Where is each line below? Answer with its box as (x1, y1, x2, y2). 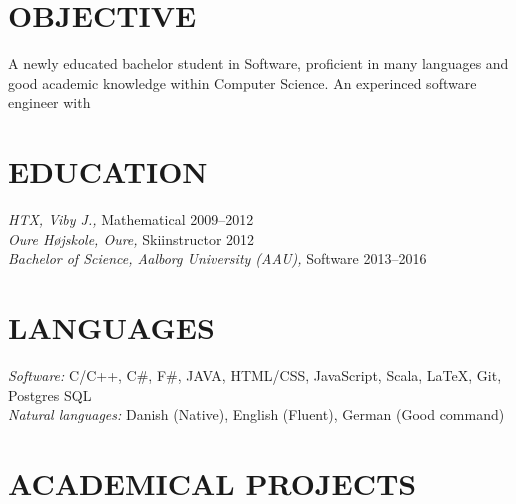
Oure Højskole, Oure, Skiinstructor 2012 (8, 228, 255, 249)
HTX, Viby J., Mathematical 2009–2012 (8, 209, 254, 230)
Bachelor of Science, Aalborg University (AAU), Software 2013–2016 (8, 248, 427, 269)
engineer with (8, 92, 91, 113)
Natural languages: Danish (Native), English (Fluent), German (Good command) (8, 404, 505, 425)
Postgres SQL (8, 384, 92, 405)
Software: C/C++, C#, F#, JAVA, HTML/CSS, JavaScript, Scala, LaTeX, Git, (8, 364, 502, 385)
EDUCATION (8, 151, 208, 192)
